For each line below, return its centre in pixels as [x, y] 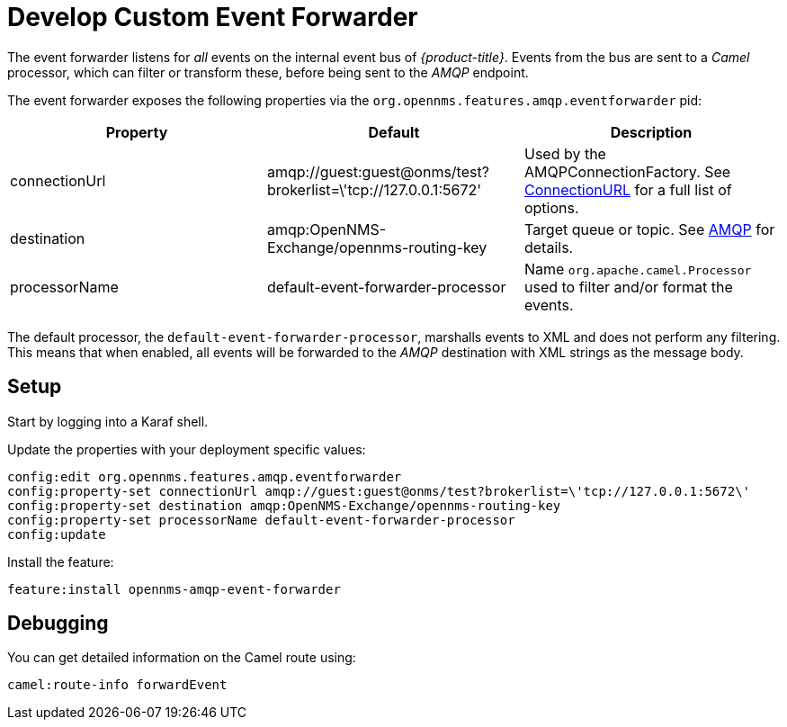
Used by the [565, 153]
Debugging [58, 624]
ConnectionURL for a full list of [628, 189]
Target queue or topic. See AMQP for [649, 229]
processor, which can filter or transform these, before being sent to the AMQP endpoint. [268, 72]
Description [651, 132]
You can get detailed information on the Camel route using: [182, 658]
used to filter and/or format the [628, 287]
